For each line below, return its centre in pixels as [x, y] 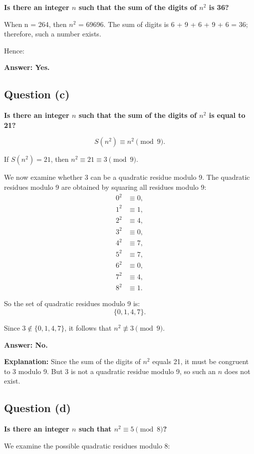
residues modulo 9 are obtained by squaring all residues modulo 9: [105, 187]
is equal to [227, 115]
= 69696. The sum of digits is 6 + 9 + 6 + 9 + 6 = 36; [163, 24]
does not [237, 371]
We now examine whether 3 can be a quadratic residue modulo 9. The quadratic [127, 177]
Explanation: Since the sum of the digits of [72, 361]
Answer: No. [26, 344]
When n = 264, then [35, 24]
